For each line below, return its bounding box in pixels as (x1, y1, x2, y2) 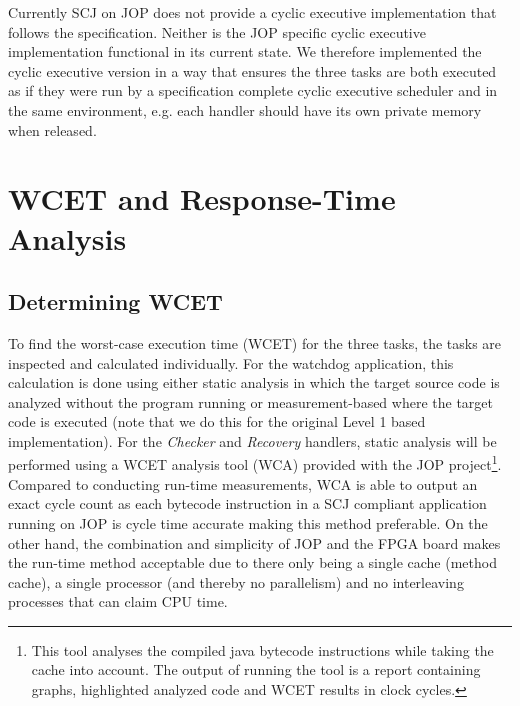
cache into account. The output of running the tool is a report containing (31, 659, 481, 680)
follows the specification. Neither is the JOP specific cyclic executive (8, 21, 426, 42)
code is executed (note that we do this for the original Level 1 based (8, 411, 426, 432)
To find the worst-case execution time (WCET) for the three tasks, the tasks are (8, 332, 502, 353)
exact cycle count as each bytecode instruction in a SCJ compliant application (8, 493, 487, 514)
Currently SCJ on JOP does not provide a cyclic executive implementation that (8, 2, 497, 22)
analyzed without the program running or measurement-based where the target (8, 391, 493, 412)
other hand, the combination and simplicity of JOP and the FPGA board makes (8, 532, 501, 553)
